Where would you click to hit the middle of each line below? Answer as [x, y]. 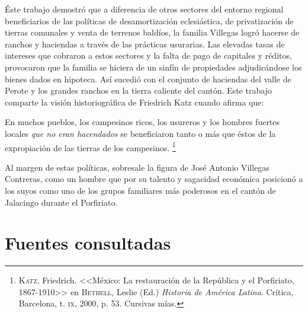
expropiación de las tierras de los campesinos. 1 [90, 146]
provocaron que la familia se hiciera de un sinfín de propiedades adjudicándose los [153, 67]
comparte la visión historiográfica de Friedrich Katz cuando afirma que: [134, 102]
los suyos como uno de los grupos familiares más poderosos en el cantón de [140, 190]
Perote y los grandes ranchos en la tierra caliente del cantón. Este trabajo [138, 90]
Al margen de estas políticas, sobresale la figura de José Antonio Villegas [137, 167]
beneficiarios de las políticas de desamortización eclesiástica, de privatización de [149, 20]
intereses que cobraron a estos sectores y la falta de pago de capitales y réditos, [148, 55]
